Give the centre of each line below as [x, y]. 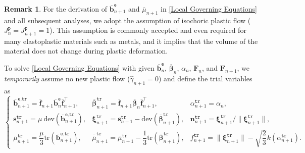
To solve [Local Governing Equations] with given [79, 68]
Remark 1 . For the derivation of [56, 9]
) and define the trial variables [205, 78]
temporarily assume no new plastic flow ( [67, 78]
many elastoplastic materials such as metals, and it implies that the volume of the [131, 41]
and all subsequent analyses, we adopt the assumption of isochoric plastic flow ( [128, 20]
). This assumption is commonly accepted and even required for [148, 30]
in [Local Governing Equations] [209, 9]
